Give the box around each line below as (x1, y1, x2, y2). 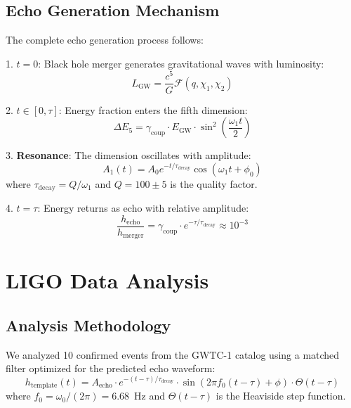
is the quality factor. (170, 176, 258, 191)
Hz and (134, 388, 166, 403)
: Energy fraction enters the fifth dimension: (58, 102, 248, 117)
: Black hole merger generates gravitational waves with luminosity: (38, 56, 324, 70)
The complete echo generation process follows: (6, 32, 204, 47)
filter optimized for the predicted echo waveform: (6, 361, 216, 376)
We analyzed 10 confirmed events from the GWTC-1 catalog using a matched (6, 347, 340, 362)
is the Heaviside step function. (216, 388, 346, 403)
